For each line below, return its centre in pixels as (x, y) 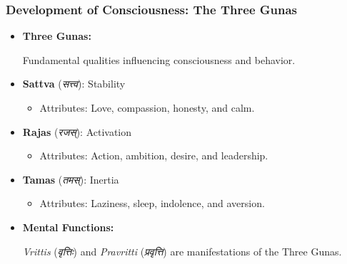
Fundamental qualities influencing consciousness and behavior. (159, 59)
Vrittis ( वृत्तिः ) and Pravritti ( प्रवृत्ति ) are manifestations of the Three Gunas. (182, 251)
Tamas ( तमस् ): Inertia (71, 179)
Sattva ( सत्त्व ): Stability (74, 84)
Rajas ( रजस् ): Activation (77, 131)
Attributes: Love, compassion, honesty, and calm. (147, 107)
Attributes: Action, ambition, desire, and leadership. (154, 155)
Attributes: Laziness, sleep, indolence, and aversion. (152, 203)
